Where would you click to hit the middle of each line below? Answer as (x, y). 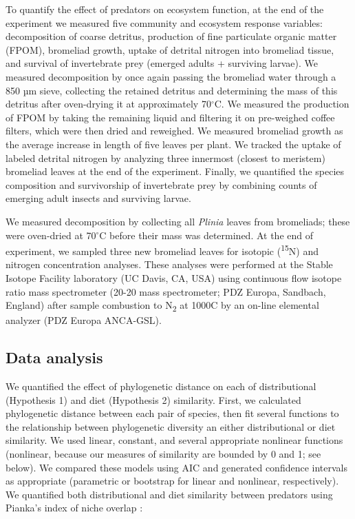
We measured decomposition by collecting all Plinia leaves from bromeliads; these (178, 221)
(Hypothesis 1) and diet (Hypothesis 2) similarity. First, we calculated (153, 399)
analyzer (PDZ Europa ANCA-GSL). (84, 320)
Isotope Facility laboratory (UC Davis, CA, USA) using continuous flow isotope (174, 277)
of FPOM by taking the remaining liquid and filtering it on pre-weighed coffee (170, 117)
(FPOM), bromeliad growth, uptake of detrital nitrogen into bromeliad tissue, (170, 49)
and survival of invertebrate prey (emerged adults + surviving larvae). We (162, 63)
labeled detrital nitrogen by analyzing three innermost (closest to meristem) (165, 157)
